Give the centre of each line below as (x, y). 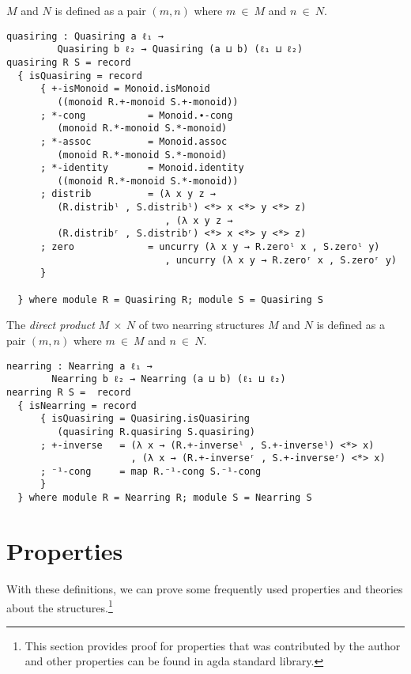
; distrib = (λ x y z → (128, 194)
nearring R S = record (69, 392)
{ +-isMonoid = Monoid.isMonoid (125, 89)
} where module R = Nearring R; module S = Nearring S (165, 498)
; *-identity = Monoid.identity (142, 168)
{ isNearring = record (77, 405)
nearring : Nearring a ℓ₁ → (79, 366)
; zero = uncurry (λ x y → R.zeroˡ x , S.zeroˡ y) (210, 247)
